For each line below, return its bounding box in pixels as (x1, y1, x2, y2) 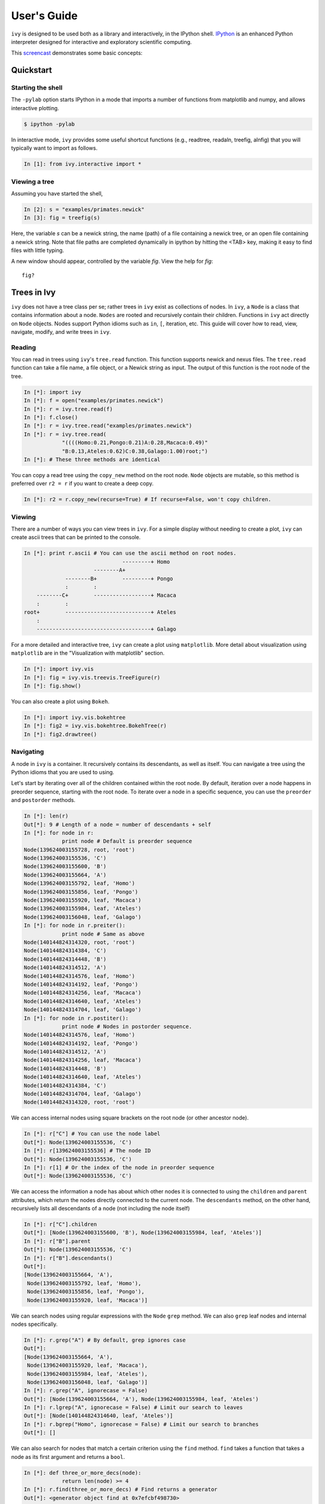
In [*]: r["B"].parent (23, 1237, 91, 1245)
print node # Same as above (61, 930, 144, 937)
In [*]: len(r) (23, 813, 69, 819)
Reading (11, 343, 36, 351)
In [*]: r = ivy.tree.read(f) (23, 405, 113, 412)
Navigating (11, 748, 45, 756)
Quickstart (11, 65, 52, 75)
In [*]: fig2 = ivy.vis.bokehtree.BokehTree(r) (23, 723, 167, 729)
